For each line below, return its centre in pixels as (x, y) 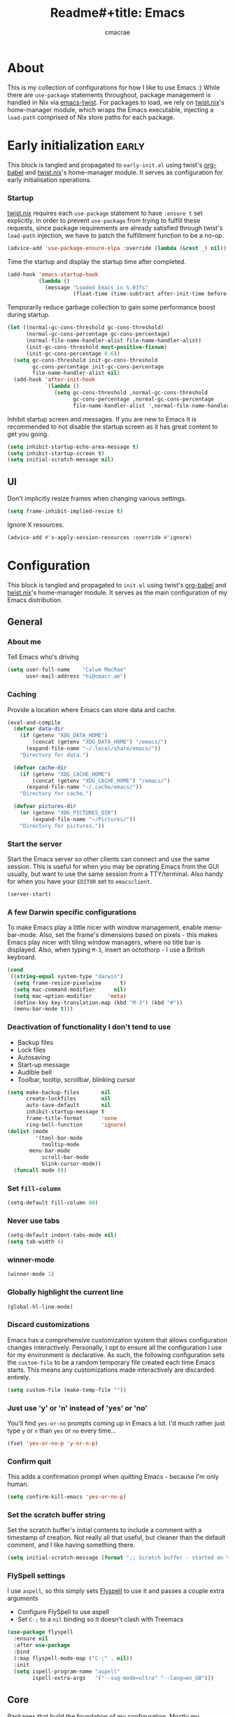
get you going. (28, 434)
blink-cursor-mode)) (71, 1164)
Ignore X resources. (36, 524)
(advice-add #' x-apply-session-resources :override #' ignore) (100, 537)
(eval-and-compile (34, 723)
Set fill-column (34, 1188)
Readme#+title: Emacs (117, 13)
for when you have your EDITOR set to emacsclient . (80, 881)
